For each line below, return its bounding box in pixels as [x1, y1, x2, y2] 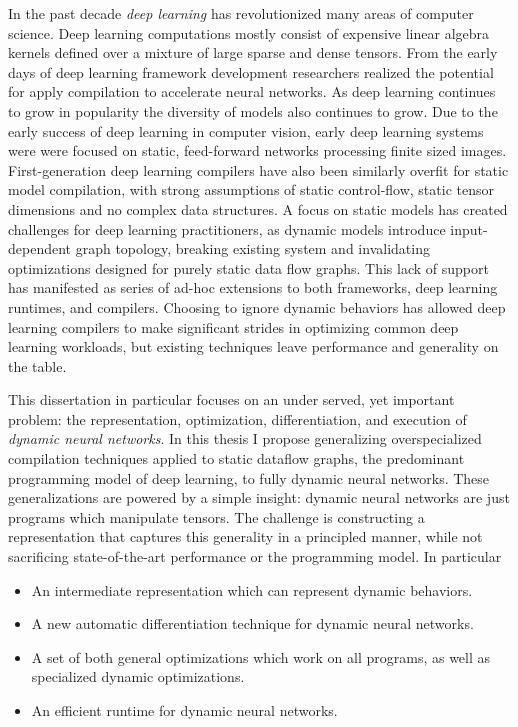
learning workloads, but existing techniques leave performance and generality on [8, 336, 499, 357]
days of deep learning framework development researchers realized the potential [8, 61, 494, 82]
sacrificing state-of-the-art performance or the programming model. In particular [8, 546, 502, 567]
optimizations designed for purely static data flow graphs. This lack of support [8, 257, 489, 278]
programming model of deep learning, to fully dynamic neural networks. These [8, 467, 490, 488]
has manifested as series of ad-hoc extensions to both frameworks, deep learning [8, 277, 498, 298]
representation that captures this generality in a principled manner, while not [8, 526, 483, 547]
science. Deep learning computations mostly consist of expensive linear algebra [8, 22, 490, 43]
